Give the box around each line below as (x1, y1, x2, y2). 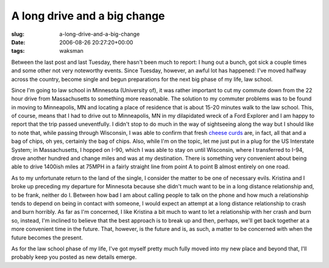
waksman (59, 47, 83, 55)
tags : (11, 47, 25, 55)
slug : (11, 30, 24, 38)
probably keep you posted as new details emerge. (11, 253, 137, 261)
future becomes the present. (11, 234, 83, 241)
